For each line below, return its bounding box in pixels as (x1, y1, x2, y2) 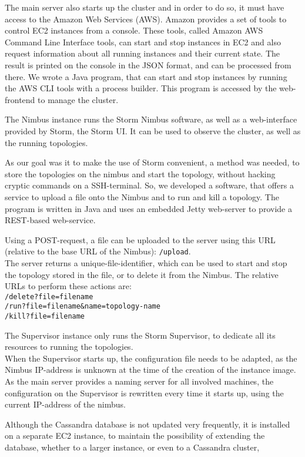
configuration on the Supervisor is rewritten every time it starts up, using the (5, 386, 284, 399)
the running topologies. (5, 136, 88, 148)
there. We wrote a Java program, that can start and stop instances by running (5, 70, 287, 82)
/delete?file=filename (5, 292, 93, 301)
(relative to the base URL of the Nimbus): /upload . (5, 245, 191, 257)
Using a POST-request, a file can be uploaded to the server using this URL (5, 233, 276, 246)
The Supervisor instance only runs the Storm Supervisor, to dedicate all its (5, 329, 276, 341)
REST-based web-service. (5, 214, 96, 226)
